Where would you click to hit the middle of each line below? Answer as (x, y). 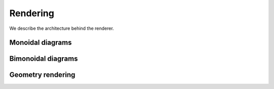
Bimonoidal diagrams (44, 59)
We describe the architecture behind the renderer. (62, 28)
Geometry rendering (42, 75)
